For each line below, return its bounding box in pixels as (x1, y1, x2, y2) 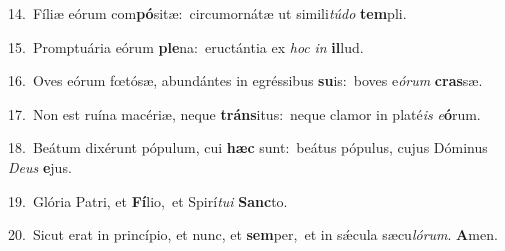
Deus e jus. (8, 156, 72, 177)
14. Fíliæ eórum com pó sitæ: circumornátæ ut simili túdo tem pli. (8, 3, 407, 23)
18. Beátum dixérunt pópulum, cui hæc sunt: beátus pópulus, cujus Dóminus (8, 137, 488, 158)
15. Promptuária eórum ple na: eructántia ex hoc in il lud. (8, 36, 364, 57)
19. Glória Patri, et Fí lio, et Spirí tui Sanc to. (8, 190, 288, 211)
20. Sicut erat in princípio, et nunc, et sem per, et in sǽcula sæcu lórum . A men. (8, 224, 498, 245)
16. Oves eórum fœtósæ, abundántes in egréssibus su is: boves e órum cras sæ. (8, 70, 483, 91)
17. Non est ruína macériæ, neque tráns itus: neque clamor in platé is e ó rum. (8, 103, 481, 124)
